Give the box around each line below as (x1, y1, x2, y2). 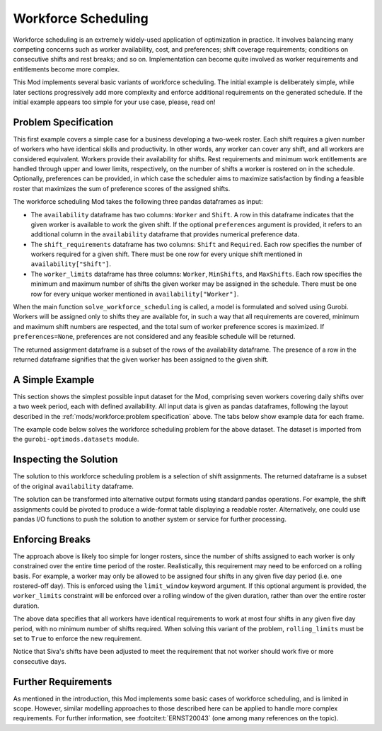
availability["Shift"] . (30, 260, 112, 268)
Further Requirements (13, 676, 112, 688)
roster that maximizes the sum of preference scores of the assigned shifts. (13, 184, 231, 192)
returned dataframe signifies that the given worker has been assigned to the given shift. (13, 355, 269, 364)
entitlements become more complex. (13, 64, 120, 74)
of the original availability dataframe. (13, 482, 134, 490)
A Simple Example (13, 374, 95, 386)
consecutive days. (13, 657, 66, 665)
